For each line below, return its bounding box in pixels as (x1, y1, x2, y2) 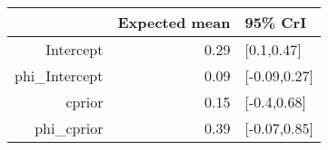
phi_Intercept (15, 65, 104, 86)
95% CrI (244, 12, 307, 33)
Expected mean (117, 12, 231, 33)
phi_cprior (35, 117, 104, 138)
